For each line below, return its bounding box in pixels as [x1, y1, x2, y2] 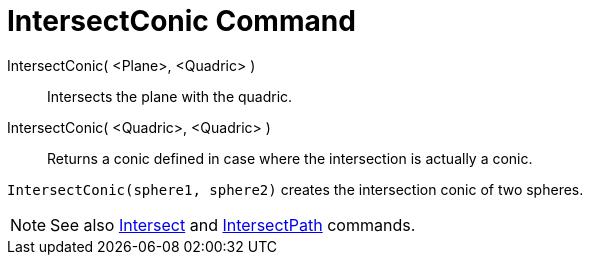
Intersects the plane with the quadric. [47, 87, 293, 105]
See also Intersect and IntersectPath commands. [50, 214, 416, 235]
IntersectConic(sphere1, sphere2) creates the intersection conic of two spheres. [7, 180, 584, 198]
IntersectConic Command [7, 4, 356, 38]
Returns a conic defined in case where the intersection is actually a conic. [47, 149, 533, 167]
